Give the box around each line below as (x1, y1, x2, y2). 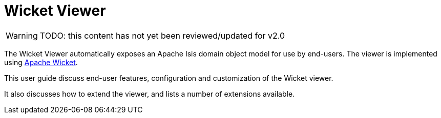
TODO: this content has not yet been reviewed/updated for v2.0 (39, 30, 285, 41)
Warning (6, 30, 38, 41)
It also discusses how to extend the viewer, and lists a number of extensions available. (4, 89, 295, 98)
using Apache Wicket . (4, 57, 78, 67)
